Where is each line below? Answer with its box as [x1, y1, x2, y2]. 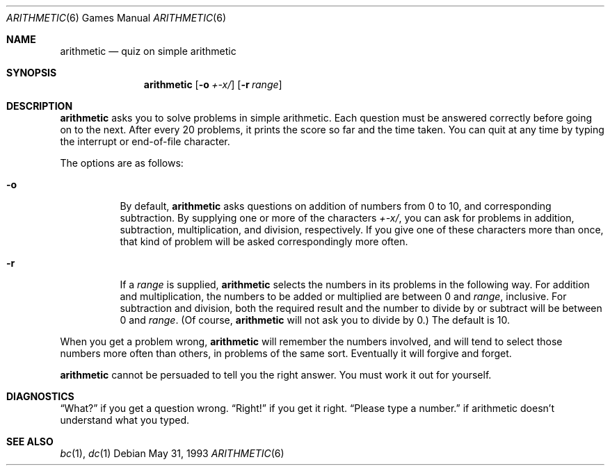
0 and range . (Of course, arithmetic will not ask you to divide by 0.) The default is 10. [120, 314, 510, 326]
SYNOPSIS [6, 67, 57, 78]
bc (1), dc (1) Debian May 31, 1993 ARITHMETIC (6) [60, 447, 284, 459]
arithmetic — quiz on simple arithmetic [60, 45, 236, 57]
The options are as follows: [60, 157, 184, 169]
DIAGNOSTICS [6, 390, 74, 402]
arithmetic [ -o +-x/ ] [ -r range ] [143, 78, 282, 90]
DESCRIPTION [6, 100, 73, 112]
